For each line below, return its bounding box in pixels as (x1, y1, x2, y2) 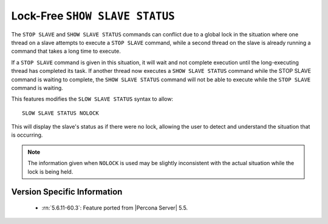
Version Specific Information (11, 187, 123, 197)
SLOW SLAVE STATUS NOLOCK (22, 109, 100, 117)
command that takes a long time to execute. (11, 47, 121, 55)
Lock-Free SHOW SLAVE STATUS (11, 9, 176, 22)
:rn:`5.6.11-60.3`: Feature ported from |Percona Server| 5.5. (41, 204, 188, 212)
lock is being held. (27, 168, 73, 175)
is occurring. (11, 131, 43, 139)
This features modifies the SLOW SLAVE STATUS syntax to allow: (11, 95, 173, 103)
